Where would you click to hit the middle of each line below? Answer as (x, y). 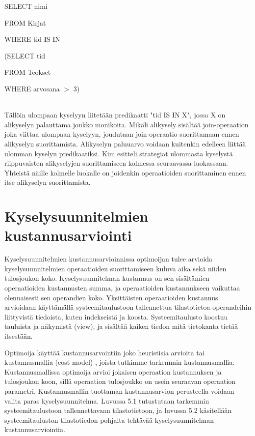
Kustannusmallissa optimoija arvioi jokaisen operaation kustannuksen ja (113, 371)
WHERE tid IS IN (32, 39)
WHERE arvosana (32, 88)
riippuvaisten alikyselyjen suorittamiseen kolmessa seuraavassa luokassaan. (116, 163)
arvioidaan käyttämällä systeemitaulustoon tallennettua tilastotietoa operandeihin (128, 307)
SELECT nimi (26, 6)
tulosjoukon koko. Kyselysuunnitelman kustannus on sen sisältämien (107, 278)
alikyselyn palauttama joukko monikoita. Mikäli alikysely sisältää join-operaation (127, 124)
